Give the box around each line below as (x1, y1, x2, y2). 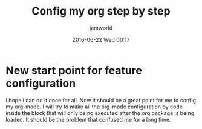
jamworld (89, 24, 113, 31)
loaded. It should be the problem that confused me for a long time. (5, 116, 171, 123)
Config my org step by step (31, 4, 171, 18)
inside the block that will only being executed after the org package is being (5, 109, 195, 116)
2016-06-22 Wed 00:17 (72, 36, 130, 43)
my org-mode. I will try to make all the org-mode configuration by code (5, 103, 183, 110)
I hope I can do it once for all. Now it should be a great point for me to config (5, 96, 196, 104)
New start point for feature (5, 64, 143, 77)
